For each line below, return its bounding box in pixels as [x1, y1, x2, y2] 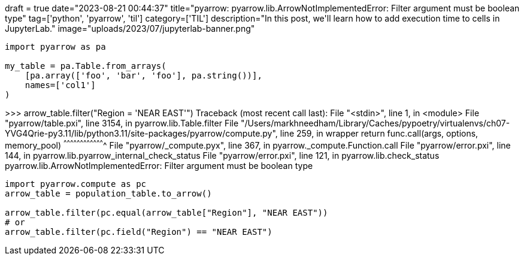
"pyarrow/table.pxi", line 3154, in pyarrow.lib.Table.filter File [5, 118, 239, 128]
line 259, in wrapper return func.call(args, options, [280, 128, 478, 138]
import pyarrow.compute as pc [5, 179, 147, 189]
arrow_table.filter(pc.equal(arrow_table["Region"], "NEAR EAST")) [5, 207, 328, 217]
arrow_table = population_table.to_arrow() [5, 188, 212, 198]
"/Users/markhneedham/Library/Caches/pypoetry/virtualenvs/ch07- [241, 118, 510, 128]
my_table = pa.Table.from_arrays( [5, 61, 166, 71]
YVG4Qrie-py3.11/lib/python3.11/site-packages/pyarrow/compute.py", [5, 128, 278, 138]
